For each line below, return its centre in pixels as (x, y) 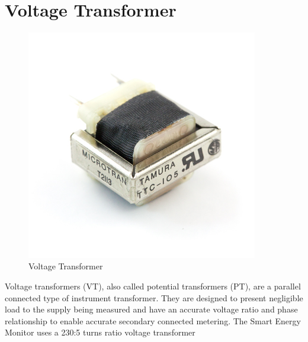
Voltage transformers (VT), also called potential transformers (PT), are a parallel (153, 286)
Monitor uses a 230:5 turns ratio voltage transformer (100, 332)
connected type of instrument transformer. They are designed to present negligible (154, 297)
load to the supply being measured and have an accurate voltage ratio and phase (151, 309)
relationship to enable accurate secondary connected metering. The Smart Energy (153, 320)
